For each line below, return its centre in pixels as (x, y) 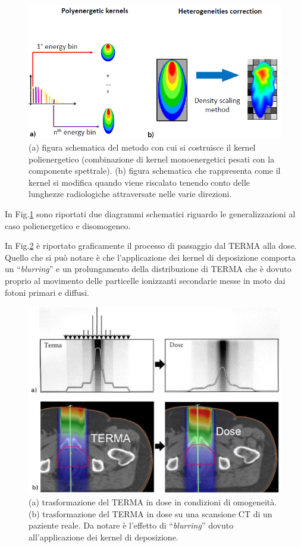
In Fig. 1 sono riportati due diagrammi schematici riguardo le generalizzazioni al (150, 214)
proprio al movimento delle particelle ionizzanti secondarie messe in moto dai (145, 280)
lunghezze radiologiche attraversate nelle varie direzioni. (130, 194)
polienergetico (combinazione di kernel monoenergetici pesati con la (152, 159)
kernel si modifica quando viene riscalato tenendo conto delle (139, 182)
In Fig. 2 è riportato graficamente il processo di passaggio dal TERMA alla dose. (151, 246)
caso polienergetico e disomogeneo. (68, 225)
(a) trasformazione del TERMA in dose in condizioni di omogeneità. (153, 502)
